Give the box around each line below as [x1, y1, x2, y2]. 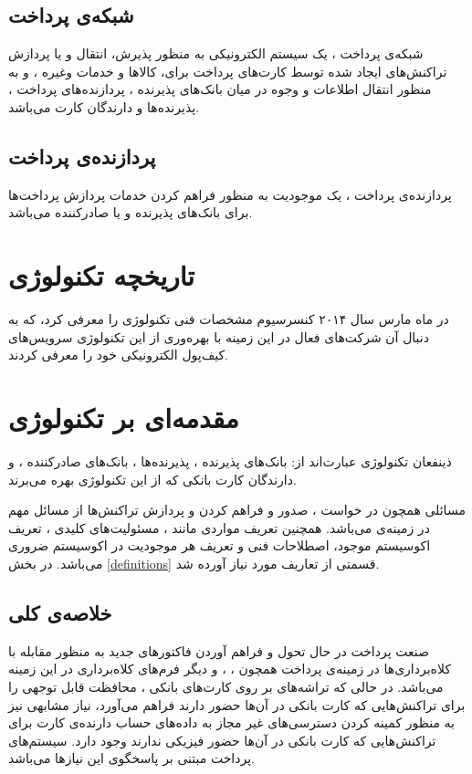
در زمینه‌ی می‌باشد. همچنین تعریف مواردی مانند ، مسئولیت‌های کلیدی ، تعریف [8, 518, 430, 537]
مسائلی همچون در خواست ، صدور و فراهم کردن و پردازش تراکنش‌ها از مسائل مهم [8, 500, 466, 519]
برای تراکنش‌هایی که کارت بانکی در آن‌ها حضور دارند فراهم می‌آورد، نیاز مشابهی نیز [8, 695, 466, 714]
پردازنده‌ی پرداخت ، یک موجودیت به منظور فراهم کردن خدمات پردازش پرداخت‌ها [8, 184, 452, 204]
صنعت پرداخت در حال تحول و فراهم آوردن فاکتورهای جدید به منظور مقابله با [8, 641, 429, 660]
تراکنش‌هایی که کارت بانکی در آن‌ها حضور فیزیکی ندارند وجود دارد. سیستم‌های [8, 730, 436, 749]
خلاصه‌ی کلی [8, 598, 112, 626]
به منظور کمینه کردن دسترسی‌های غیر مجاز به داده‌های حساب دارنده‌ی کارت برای [8, 713, 455, 732]
